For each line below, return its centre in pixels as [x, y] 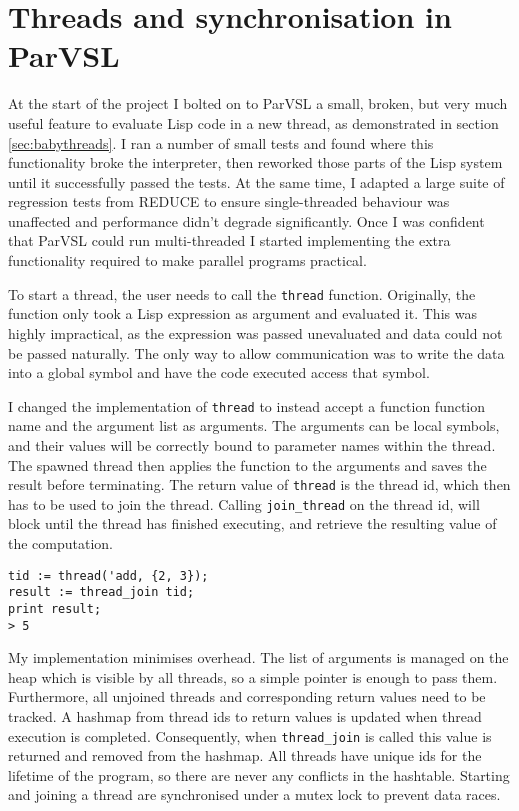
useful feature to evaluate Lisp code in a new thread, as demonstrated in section [253, 122]
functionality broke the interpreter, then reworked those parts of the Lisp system [255, 162]
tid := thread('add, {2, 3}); [108, 575]
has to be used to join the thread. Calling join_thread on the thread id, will [244, 503]
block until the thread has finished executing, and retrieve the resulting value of [252, 523]
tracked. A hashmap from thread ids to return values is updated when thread [245, 716]
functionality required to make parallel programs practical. [187, 260]
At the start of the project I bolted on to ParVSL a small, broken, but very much [258, 103]
